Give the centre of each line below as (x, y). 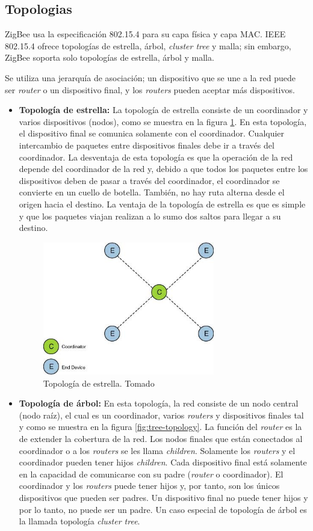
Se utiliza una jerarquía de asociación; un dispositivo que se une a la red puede (150, 77)
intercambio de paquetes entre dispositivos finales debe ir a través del (147, 145)
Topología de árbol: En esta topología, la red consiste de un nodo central (159, 403)
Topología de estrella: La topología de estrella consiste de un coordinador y (163, 110)
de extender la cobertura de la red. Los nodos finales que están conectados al (161, 439)
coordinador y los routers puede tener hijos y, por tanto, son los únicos (149, 486)
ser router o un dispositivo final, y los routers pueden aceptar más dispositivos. (150, 89)
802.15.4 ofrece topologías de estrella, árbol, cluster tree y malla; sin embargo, (148, 45)
